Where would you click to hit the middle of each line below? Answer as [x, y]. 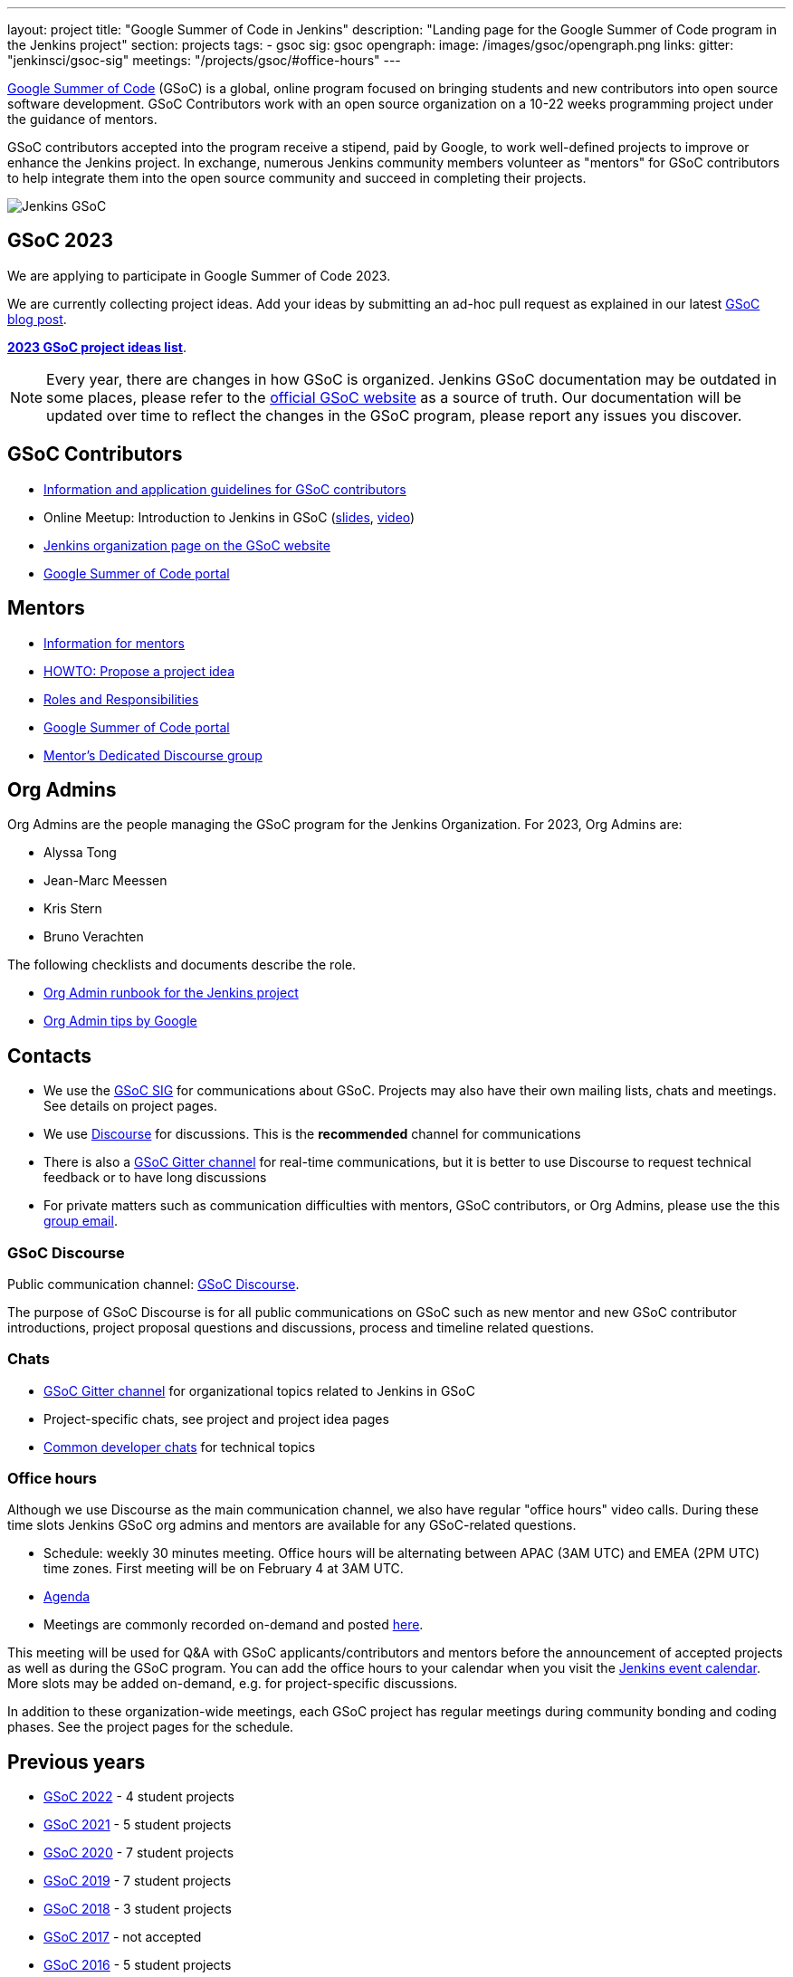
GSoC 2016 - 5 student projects [138, 1965]
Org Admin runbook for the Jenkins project [171, 993]
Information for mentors [114, 643]
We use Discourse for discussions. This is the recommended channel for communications [312, 1134]
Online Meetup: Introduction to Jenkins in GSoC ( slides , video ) [229, 517]
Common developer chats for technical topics [180, 1447]
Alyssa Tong [80, 853]
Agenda [67, 1597]
